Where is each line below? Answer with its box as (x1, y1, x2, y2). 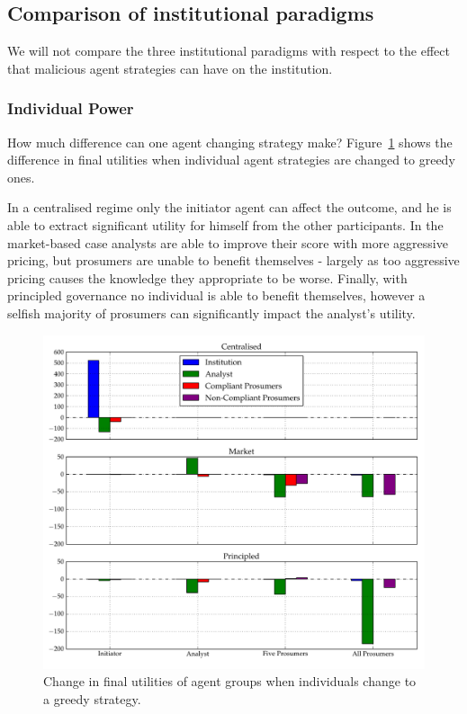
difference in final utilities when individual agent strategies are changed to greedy (7, 150, 455, 169)
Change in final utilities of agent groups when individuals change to (43, 672, 417, 691)
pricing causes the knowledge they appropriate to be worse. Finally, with (7, 268, 408, 287)
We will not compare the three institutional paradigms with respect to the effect (7, 41, 450, 60)
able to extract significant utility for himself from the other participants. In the (7, 215, 444, 234)
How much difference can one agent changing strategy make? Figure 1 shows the (7, 132, 453, 151)
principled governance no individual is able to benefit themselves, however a (7, 286, 426, 305)
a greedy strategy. (43, 689, 141, 708)
